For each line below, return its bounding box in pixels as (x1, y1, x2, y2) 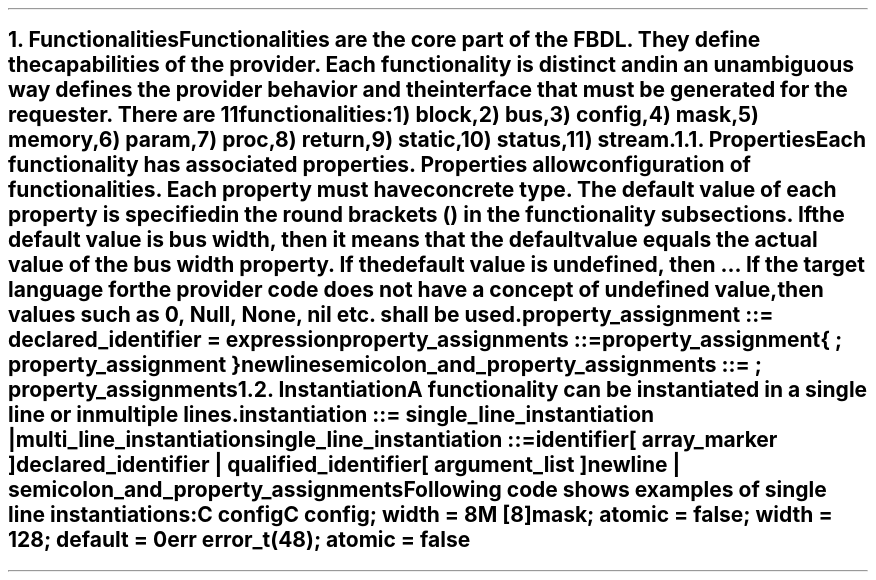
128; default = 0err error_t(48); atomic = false (8, 527, 471, 553)
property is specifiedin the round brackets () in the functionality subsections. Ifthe (8, 202, 845, 228)
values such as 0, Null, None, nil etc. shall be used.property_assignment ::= (8, 302, 774, 328)
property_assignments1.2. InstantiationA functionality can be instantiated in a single (8, 377, 868, 403)
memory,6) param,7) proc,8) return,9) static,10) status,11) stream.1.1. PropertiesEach (8, 127, 867, 153)
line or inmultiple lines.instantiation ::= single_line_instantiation (8, 402, 655, 428)
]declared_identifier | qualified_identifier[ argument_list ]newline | (8, 452, 681, 478)
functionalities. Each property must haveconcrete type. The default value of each (8, 177, 837, 203)
